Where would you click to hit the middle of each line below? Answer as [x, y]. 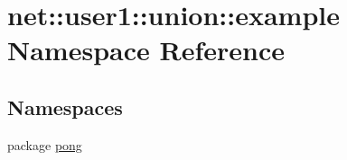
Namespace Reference [146, 50]
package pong [45, 144]
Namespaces [65, 107]
